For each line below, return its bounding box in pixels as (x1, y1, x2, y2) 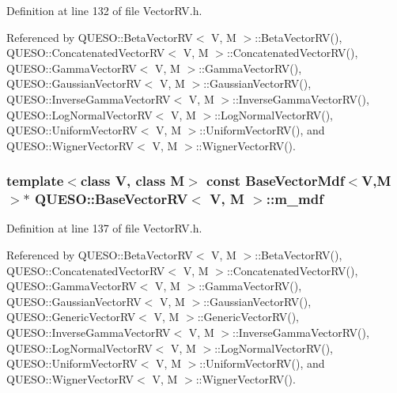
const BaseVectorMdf (206, 171, 345, 191)
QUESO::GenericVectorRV (6, 308, 136, 325)
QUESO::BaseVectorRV (35, 189, 188, 209)
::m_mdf (266, 189, 323, 209)
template (6, 171, 64, 191)
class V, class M (80, 171, 185, 191)
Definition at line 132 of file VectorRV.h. (6, 2, 202, 18)
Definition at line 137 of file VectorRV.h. (6, 220, 202, 236)
